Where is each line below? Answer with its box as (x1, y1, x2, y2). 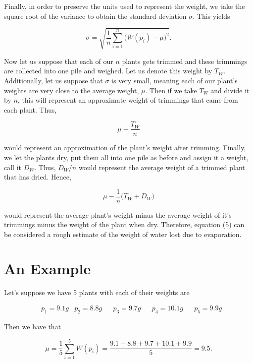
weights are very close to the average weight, (4, 85, 139, 95)
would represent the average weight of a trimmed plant (78, 162, 245, 172)
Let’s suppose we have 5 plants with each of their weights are (4, 287, 190, 297)
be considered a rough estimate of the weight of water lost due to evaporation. (4, 229, 242, 239)
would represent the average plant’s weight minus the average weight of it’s (4, 209, 232, 220)
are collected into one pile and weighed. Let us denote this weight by (4, 65, 212, 76)
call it (4, 162, 21, 172)
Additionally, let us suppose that (4, 75, 103, 85)
